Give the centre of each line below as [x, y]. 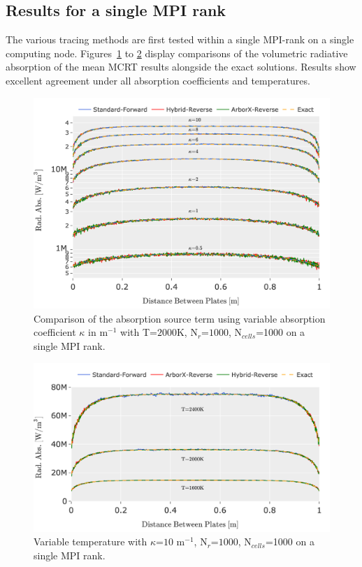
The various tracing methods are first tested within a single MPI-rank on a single [180, 39]
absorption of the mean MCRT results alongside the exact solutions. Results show [181, 67]
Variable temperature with [90, 542]
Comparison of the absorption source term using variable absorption [180, 318]
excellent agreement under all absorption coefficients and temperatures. [158, 80]
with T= [139, 332]
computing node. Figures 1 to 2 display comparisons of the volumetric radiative [177, 53]
